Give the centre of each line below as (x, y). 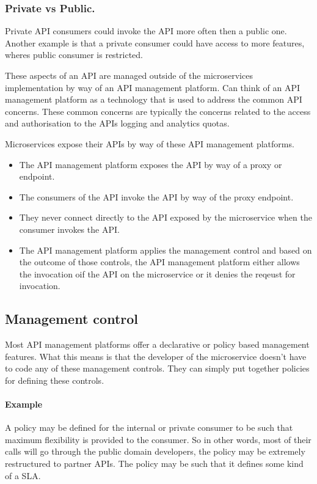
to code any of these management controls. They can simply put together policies (157, 368)
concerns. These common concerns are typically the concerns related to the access (158, 111)
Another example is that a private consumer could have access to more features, (155, 42)
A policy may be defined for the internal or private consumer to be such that (149, 427)
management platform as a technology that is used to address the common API (154, 99)
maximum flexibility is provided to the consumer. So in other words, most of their (158, 439)
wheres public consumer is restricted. (74, 55)
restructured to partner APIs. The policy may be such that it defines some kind (154, 464)
